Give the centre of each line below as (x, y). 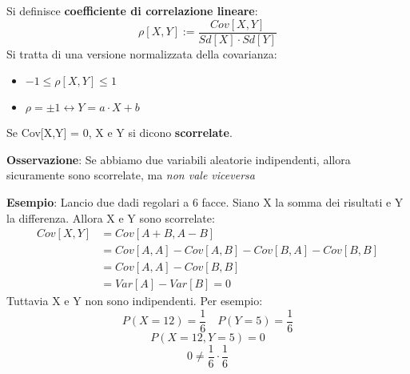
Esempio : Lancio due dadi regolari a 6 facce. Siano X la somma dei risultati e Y (205, 202)
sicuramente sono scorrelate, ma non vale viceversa (131, 175)
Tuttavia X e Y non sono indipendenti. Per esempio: (135, 301)
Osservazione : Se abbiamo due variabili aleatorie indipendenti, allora (179, 159)
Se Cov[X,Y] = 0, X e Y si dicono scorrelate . (119, 133)
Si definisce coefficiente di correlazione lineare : (132, 10)
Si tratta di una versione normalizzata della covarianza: (142, 53)
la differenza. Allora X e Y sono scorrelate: (111, 217)
